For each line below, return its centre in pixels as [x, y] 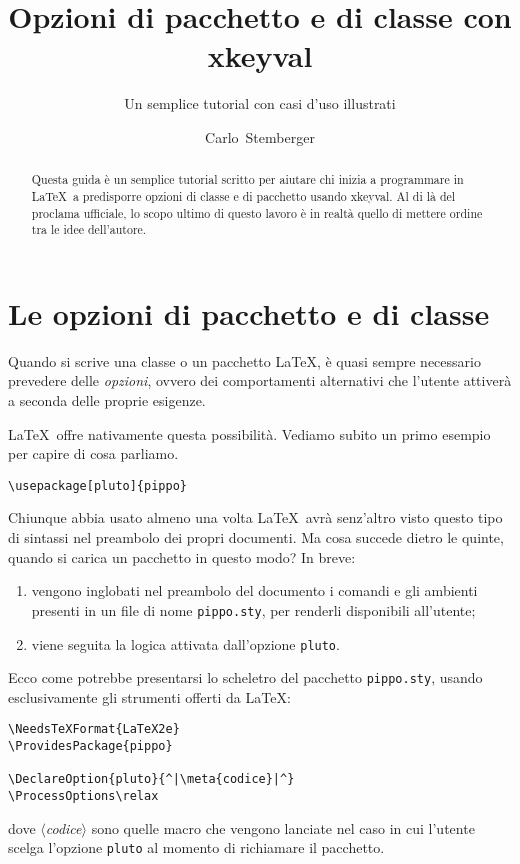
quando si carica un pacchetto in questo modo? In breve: [182, 556]
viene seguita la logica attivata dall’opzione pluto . [185, 643]
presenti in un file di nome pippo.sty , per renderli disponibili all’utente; [253, 609]
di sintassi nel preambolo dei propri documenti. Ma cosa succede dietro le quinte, [256, 537]
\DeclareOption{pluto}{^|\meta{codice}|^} [151, 779]
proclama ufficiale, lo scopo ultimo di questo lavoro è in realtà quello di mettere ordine [257, 212]
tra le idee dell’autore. [89, 229]
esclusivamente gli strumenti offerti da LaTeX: [149, 696]
